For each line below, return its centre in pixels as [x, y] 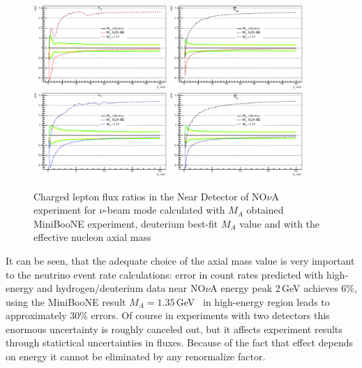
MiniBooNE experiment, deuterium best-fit [126, 223]
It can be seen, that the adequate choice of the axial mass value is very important [180, 260]
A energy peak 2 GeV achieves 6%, [284, 288]
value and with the [280, 223]
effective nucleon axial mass [92, 237]
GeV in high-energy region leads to [253, 301]
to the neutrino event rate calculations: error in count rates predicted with [165, 274]
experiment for [65, 210]
